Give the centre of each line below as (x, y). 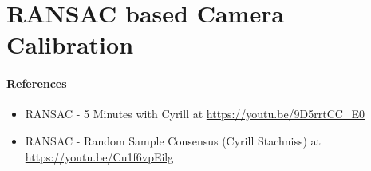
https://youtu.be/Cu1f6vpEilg (99, 156)
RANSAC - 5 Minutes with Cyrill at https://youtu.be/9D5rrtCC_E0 (195, 114)
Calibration (70, 44)
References (37, 84)
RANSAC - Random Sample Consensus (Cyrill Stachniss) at (173, 140)
